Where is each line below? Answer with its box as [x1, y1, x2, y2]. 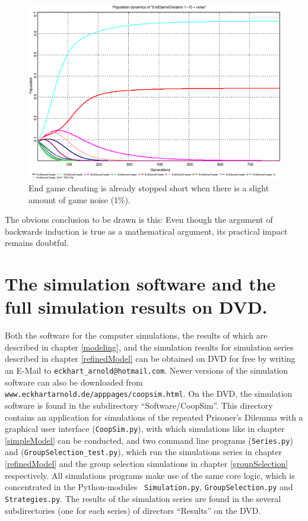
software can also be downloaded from [5, 375, 143, 388]
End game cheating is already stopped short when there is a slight [28, 181, 269, 194]
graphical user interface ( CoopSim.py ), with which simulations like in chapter [5, 422, 285, 435]
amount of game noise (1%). [28, 193, 131, 206]
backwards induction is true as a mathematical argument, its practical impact [5, 225, 288, 237]
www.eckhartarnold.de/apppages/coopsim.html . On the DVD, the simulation [5, 387, 293, 400]
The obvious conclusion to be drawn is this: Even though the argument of [5, 213, 273, 226]
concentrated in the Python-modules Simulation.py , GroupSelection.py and [5, 481, 293, 493]
